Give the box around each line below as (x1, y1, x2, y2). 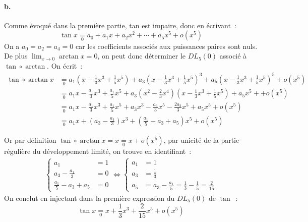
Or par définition (4, 134, 56, 145)
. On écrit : (47, 60, 83, 71)
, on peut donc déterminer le (97, 50, 186, 61)
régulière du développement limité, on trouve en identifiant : (4, 146, 192, 156)
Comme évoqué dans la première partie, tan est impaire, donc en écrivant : (4, 20, 236, 30)
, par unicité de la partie (163, 134, 239, 145)
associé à (219, 50, 247, 61)
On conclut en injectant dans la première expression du (4, 192, 175, 203)
